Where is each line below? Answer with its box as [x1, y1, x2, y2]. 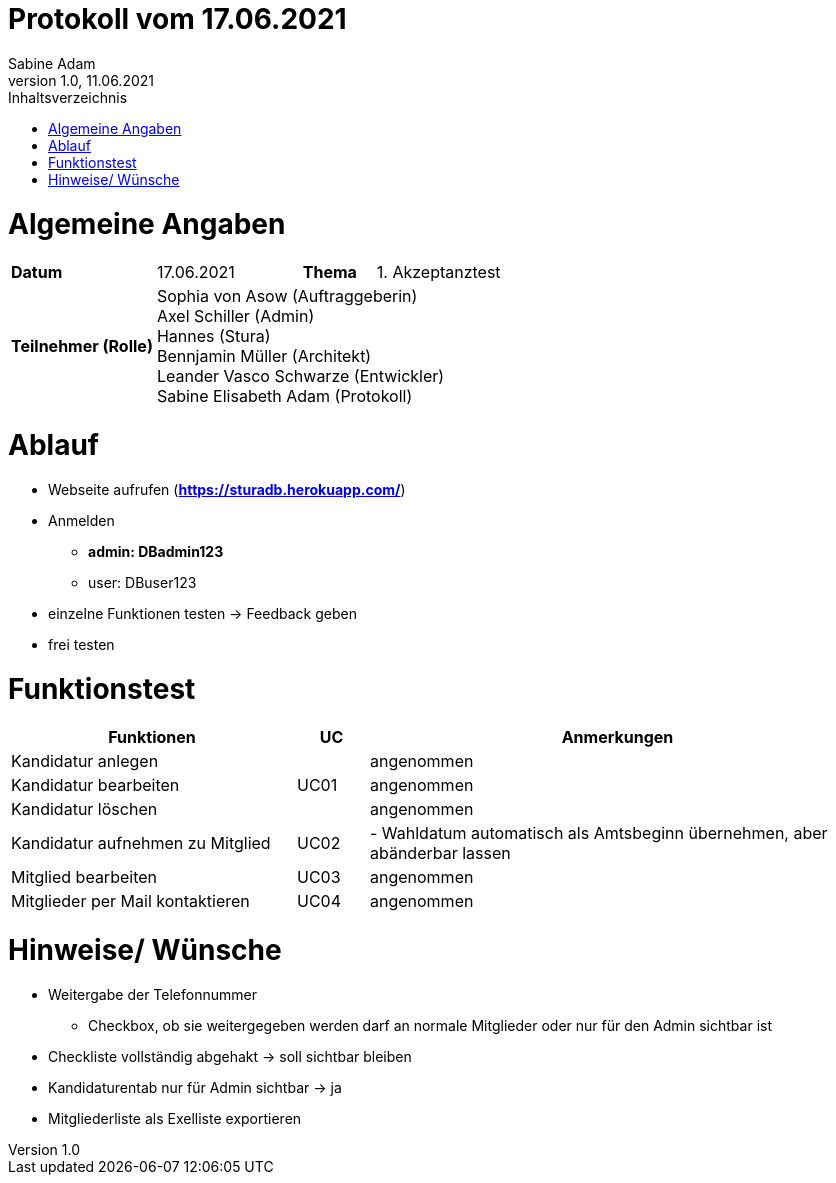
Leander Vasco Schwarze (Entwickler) [156, 366, 445, 387]
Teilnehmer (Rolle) [11, 336, 153, 357]
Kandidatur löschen [11, 799, 158, 820]
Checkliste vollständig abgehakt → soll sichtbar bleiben [48, 1047, 412, 1065]
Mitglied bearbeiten [11, 867, 157, 888]
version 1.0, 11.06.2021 [8, 71, 154, 89]
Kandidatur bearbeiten [11, 775, 180, 796]
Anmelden [48, 511, 115, 529]
